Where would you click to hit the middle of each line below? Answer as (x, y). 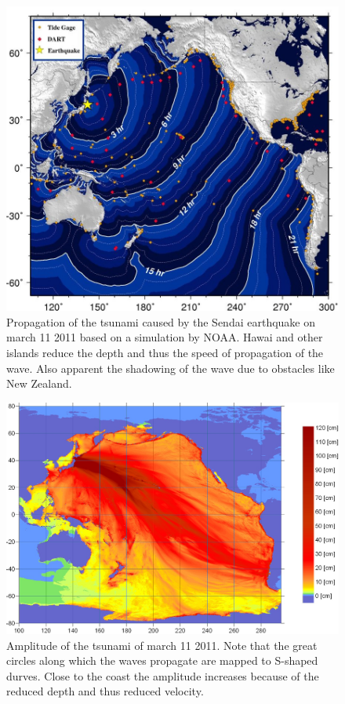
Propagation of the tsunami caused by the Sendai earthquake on (161, 321)
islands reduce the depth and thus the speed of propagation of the (165, 352)
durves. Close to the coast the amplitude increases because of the (163, 675)
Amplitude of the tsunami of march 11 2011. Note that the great (162, 645)
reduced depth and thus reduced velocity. (105, 691)
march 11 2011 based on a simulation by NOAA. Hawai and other (165, 337)
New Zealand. (39, 383)
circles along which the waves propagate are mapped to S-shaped (162, 660)
